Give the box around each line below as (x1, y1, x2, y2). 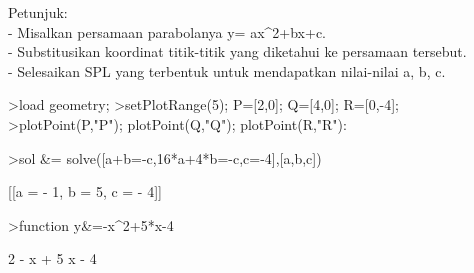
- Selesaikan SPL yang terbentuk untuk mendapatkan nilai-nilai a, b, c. (8, 60, 446, 81)
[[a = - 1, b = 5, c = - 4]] (8, 181, 162, 202)
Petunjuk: (8, 2, 68, 22)
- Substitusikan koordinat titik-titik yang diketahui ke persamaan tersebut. (8, 41, 467, 62)
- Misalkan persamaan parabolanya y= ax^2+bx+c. (8, 21, 326, 42)
